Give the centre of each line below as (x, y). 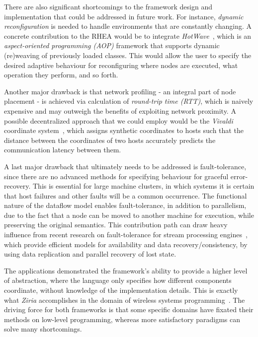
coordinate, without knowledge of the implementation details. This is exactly (121, 290)
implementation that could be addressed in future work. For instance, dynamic (124, 16)
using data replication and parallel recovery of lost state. (90, 254)
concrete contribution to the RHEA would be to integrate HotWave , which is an (128, 35)
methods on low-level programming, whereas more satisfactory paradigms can (122, 319)
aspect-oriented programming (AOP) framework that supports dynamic (112, 45)
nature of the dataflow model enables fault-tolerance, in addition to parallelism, (125, 205)
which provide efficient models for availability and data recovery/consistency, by (126, 244)
